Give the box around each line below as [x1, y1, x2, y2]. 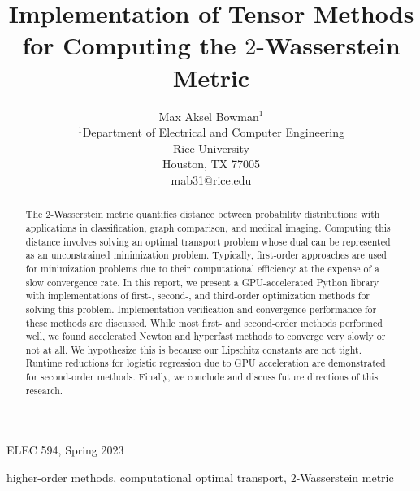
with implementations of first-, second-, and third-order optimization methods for [25, 289, 370, 302]
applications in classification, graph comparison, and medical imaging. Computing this [25, 220, 391, 234]
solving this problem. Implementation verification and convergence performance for [25, 302, 377, 315]
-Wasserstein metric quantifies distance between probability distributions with [50, 207, 380, 221]
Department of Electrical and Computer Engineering [82, 124, 345, 141]
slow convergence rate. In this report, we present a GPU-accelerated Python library [25, 275, 379, 289]
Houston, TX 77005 [162, 155, 260, 172]
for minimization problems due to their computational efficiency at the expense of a [25, 261, 380, 275]
